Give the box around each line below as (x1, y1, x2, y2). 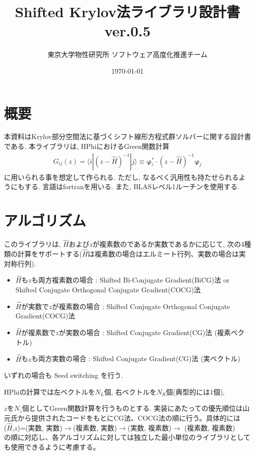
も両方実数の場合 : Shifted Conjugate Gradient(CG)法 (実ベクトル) (31, 353, 241, 364)
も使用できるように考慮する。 (4, 442, 100, 452)
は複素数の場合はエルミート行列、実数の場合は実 (88, 249, 246, 258)
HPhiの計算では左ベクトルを (4, 386, 95, 397)
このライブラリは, (4, 239, 61, 249)
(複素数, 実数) (73, 422, 117, 432)
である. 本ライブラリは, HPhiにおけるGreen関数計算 (4, 141, 170, 151)
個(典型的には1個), (166, 386, 225, 397)
